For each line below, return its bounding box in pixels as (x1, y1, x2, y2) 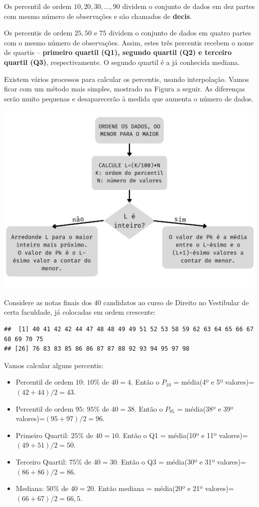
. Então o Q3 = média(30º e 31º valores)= (117, 456, 246, 467)
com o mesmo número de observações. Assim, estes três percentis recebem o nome (4, 37, 254, 47)
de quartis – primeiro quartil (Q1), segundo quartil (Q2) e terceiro (4, 47, 232, 57)
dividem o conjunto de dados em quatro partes (109, 27, 251, 38)
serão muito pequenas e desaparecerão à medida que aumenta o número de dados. (4, 93, 254, 103)
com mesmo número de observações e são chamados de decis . (4, 10, 192, 21)
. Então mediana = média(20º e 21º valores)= (94, 483, 234, 494)
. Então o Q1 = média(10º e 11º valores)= (119, 430, 248, 440)
